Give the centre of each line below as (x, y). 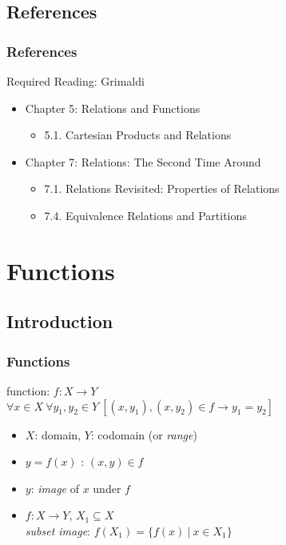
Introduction (60, 321)
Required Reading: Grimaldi (75, 81)
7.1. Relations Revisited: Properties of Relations (162, 188)
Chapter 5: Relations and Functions (113, 108)
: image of (55, 488)
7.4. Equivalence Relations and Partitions (145, 215)
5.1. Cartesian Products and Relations (138, 135)
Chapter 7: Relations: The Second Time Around (143, 161)
